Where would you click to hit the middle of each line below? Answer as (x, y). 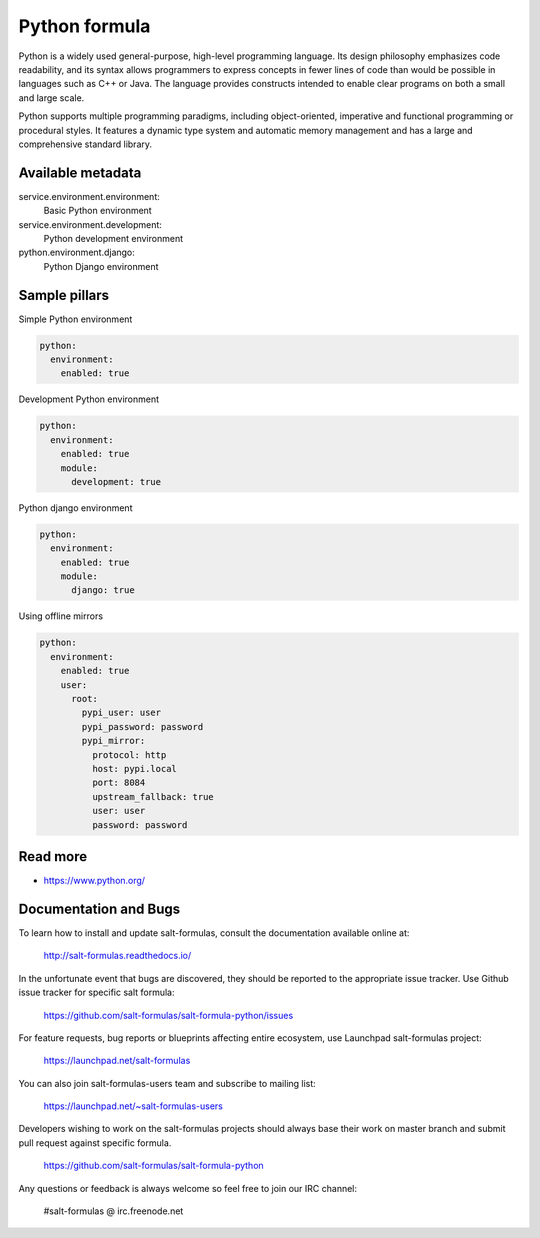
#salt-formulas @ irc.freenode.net (113, 1211)
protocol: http (129, 754)
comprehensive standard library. (85, 144)
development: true (116, 481)
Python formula (84, 26)
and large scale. (51, 97)
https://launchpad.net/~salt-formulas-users (133, 1106)
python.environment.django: (76, 252)
